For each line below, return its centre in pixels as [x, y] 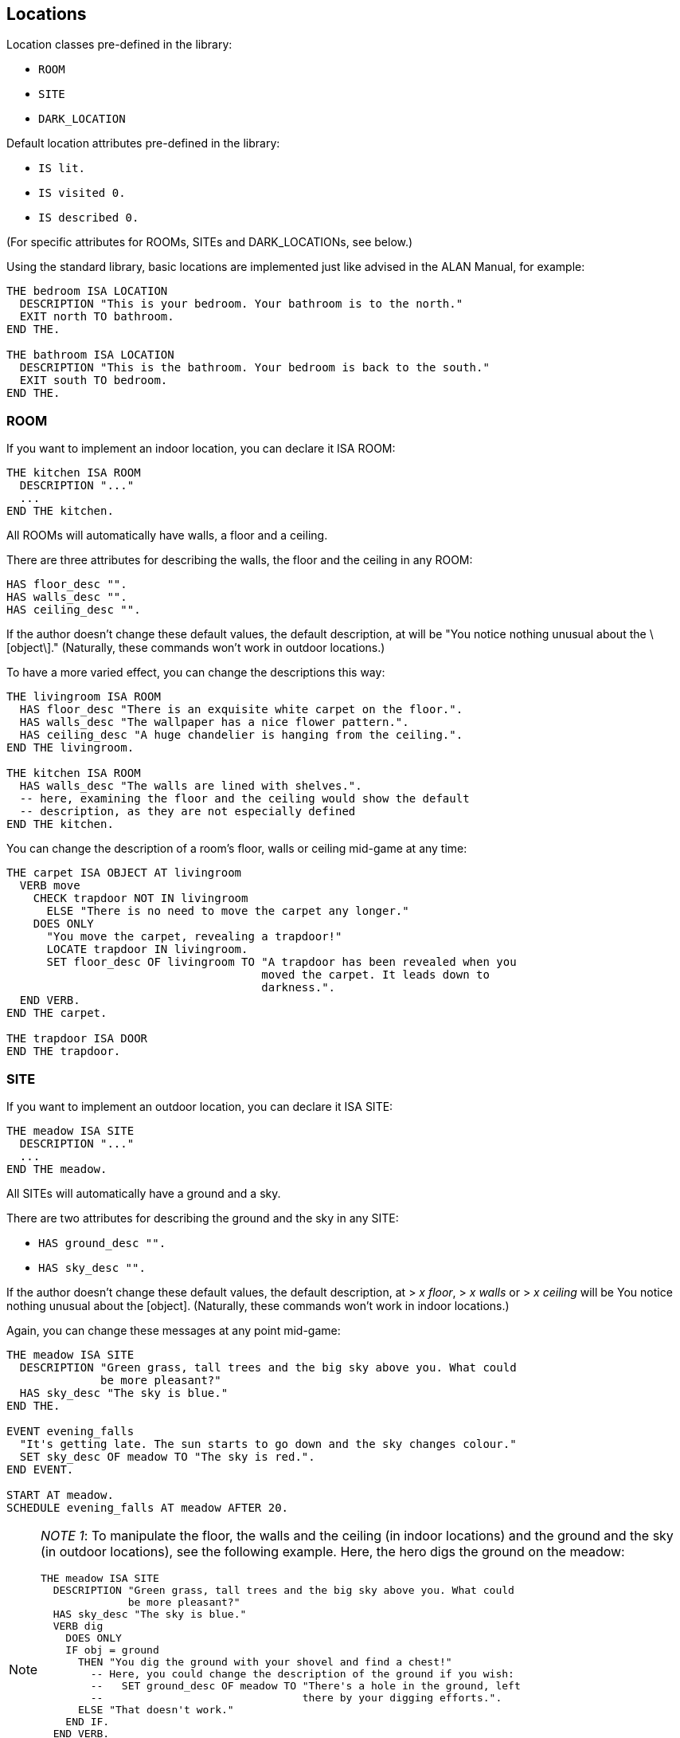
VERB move [50, 886]
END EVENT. [40, 1469]
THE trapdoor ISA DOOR [77, 1039]
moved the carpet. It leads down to [375, 975]
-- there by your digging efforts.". [296, 1697]
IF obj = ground [112, 1650]
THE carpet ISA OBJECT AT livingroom [124, 873]
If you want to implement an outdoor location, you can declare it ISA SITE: [200, 1106]
